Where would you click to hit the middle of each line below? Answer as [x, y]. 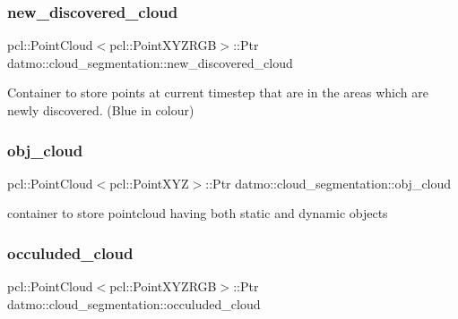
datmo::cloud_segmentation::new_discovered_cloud [150, 62]
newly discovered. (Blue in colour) [101, 110]
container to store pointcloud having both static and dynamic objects [198, 213]
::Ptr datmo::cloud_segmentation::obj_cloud [328, 183]
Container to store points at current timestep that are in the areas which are [218, 92]
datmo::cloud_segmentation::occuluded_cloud [134, 303]
